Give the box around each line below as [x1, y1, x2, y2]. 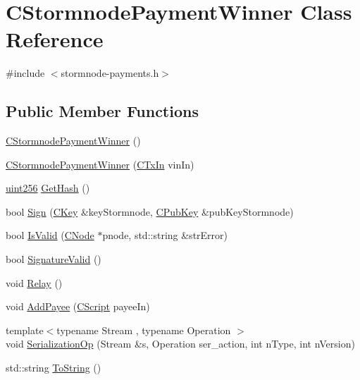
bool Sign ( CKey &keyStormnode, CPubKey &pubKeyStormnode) [6, 204, 294, 219]
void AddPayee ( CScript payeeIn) [6, 299, 150, 314]
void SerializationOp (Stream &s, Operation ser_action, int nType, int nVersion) [6, 336, 355, 351]
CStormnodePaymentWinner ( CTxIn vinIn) [6, 157, 194, 171]
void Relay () [6, 275, 63, 290]
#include [6, 66, 45, 80]
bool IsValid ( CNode [6, 228, 94, 243]
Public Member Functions [6, 100, 199, 122]
